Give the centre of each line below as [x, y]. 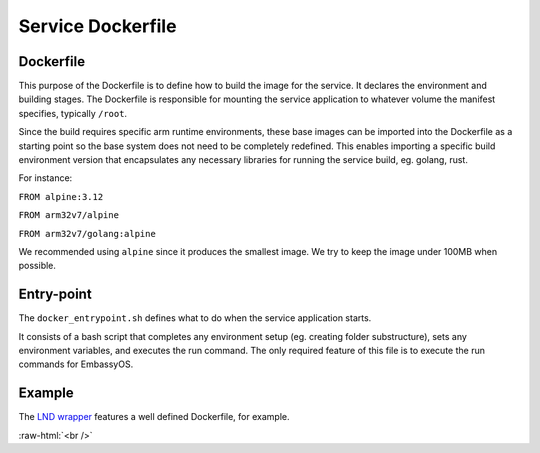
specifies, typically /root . [73, 113]
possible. [37, 266]
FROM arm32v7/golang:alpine [87, 233]
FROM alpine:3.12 [61, 196]
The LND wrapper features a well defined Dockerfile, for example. [154, 417]
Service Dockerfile [97, 26]
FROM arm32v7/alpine [69, 215]
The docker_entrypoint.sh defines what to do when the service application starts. [195, 318]
